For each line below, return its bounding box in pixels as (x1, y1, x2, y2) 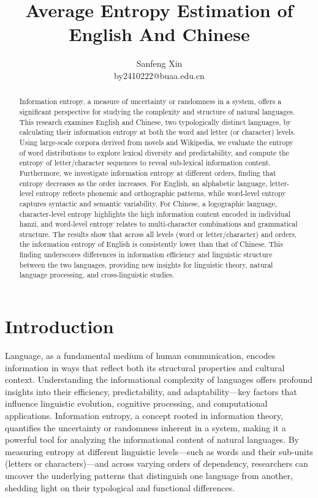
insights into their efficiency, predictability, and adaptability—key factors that (5, 385, 297, 398)
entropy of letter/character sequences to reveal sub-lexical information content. (19, 157, 271, 168)
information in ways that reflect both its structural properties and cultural (5, 361, 285, 374)
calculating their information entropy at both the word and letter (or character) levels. (19, 127, 296, 137)
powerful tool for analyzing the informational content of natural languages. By (5, 433, 299, 446)
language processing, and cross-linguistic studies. (19, 270, 175, 280)
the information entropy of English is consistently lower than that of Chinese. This (19, 239, 283, 249)
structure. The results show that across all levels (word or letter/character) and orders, (19, 228, 297, 239)
